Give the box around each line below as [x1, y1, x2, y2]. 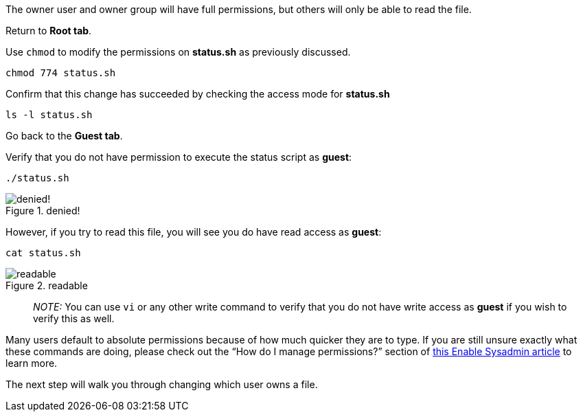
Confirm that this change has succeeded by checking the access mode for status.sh [5, 88, 390, 100]
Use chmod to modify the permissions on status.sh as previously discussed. [5, 46, 351, 58]
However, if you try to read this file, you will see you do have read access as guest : [5, 226, 382, 238]
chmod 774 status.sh [5, 67, 116, 78]
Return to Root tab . [5, 25, 92, 36]
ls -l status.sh [5, 109, 93, 120]
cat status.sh [5, 247, 81, 258]
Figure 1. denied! [5, 205, 80, 216]
